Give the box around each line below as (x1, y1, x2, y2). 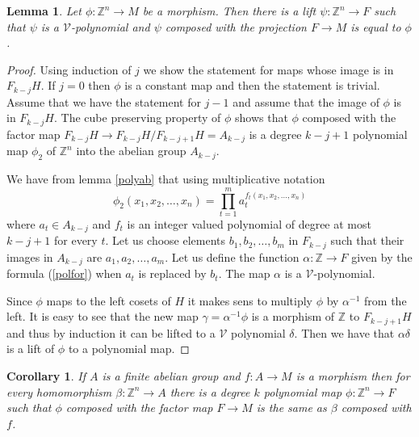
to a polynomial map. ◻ (68, 340, 190, 357)
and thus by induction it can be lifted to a (6, 324, 216, 341)
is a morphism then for (295, 368, 410, 384)
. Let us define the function (165, 248, 300, 265)
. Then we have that (294, 324, 395, 341)
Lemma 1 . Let (6, 2, 82, 19)
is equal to (350, 18, 401, 35)
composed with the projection (165, 18, 307, 35)
